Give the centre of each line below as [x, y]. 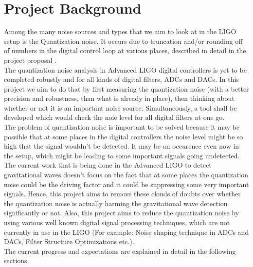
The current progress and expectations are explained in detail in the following [120, 251]
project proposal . [30, 60]
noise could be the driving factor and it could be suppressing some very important [126, 184]
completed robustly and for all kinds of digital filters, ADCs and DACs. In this [121, 79]
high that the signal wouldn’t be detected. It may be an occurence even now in [122, 146]
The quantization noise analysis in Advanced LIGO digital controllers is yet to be [125, 69]
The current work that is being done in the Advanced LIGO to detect [108, 165]
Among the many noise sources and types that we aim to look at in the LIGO [120, 31]
